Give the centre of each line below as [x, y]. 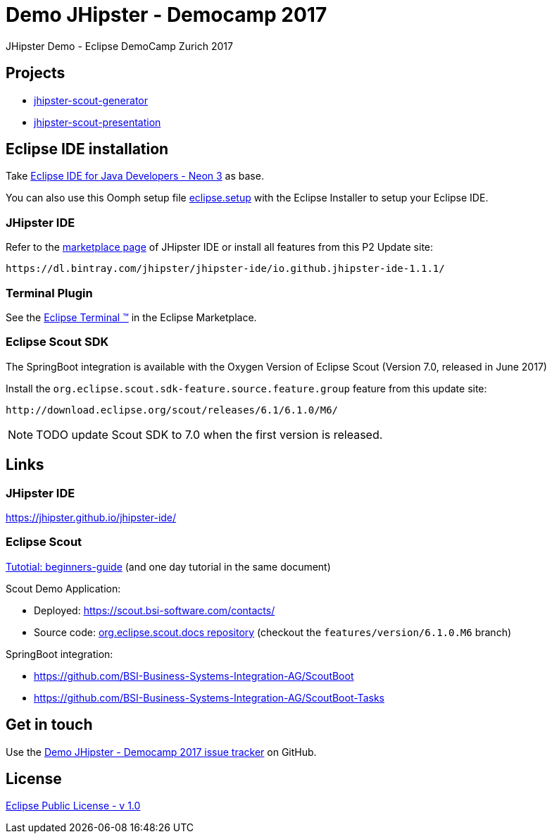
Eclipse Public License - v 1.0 [73, 806]
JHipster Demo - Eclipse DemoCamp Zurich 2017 [119, 46]
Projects [36, 73]
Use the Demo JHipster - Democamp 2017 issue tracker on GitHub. [161, 752]
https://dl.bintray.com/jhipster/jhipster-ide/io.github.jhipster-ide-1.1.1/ [225, 269]
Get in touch [49, 725]
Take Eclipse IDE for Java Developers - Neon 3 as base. [135, 176]
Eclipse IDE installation [87, 149]
